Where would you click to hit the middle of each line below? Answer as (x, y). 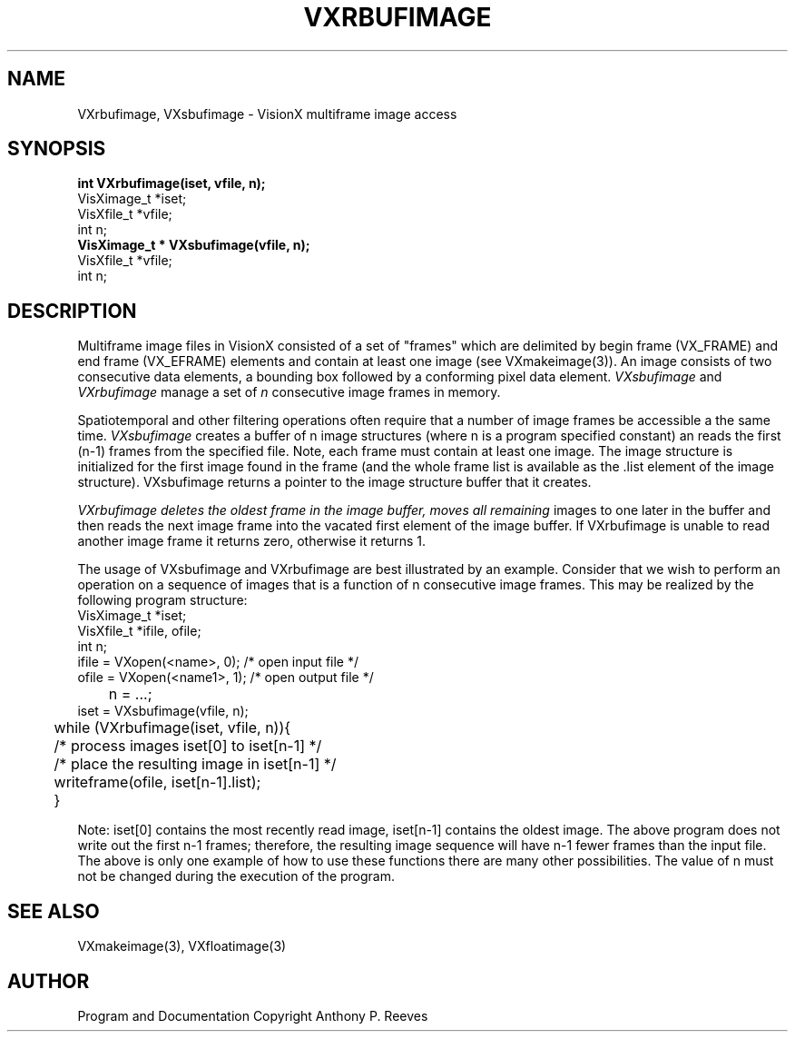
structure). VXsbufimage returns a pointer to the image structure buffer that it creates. (334, 482)
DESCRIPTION (72, 311)
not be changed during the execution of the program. (236, 876)
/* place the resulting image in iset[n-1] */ (195, 764)
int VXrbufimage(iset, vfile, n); (172, 183)
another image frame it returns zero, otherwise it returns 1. (252, 541)
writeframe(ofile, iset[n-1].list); (157, 782)
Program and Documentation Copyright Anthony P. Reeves (253, 1015)
